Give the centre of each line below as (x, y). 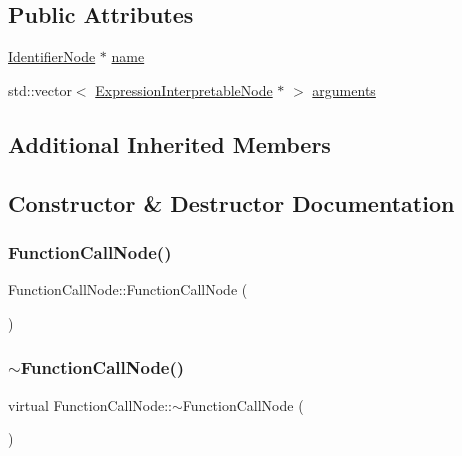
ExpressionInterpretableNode (184, 89)
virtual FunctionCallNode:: (90, 404)
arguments (344, 89)
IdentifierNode (52, 56)
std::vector (40, 89)
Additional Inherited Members (169, 143)
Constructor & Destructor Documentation (231, 202)
